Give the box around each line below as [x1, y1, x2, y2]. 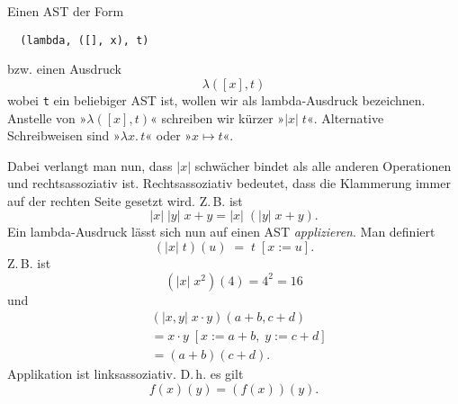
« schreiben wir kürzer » [149, 108, 285, 127]
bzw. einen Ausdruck [7, 59, 121, 78]
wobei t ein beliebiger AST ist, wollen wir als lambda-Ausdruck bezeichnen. [7, 90, 426, 109]
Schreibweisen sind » [7, 126, 121, 145]
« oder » [145, 126, 193, 145]
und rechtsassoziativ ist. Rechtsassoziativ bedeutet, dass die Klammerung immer [7, 174, 451, 193]
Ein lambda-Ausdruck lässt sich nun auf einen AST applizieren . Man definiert [7, 222, 436, 241]
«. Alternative [306, 108, 384, 127]
